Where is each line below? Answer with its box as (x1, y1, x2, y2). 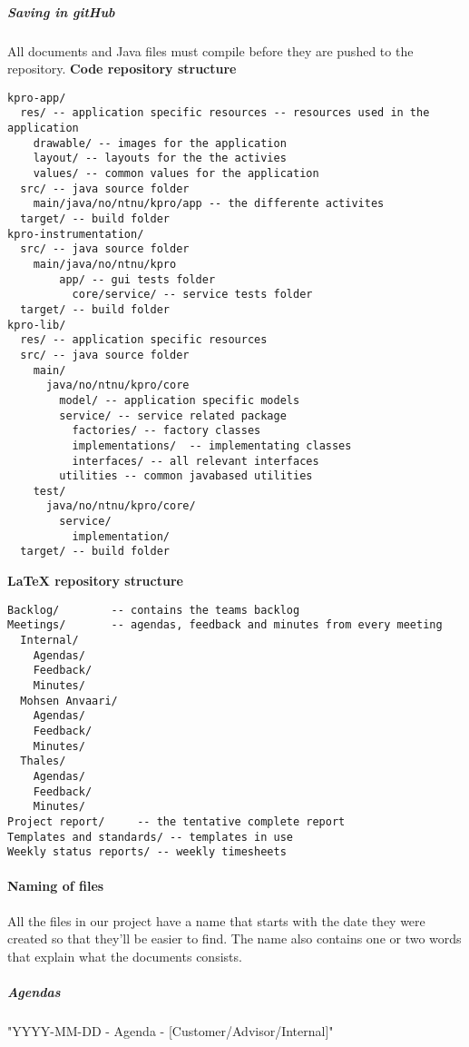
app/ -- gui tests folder (59, 272, 216, 286)
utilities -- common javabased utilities (59, 469, 313, 483)
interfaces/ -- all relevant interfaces (72, 454, 319, 468)
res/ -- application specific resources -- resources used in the (20, 106, 430, 120)
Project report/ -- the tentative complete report (7, 815, 346, 828)
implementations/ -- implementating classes (72, 439, 352, 452)
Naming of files (7, 876, 104, 895)
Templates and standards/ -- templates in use (7, 830, 293, 844)
